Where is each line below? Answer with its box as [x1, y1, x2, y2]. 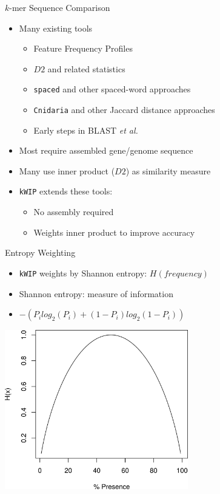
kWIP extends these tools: [19, 185, 113, 197]
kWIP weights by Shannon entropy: [19, 266, 147, 279]
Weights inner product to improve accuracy [33, 225, 195, 238]
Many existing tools [19, 21, 93, 34]
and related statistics [47, 62, 125, 75]
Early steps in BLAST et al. [33, 123, 138, 136]
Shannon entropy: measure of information [19, 287, 173, 300]
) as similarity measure [125, 164, 211, 177]
